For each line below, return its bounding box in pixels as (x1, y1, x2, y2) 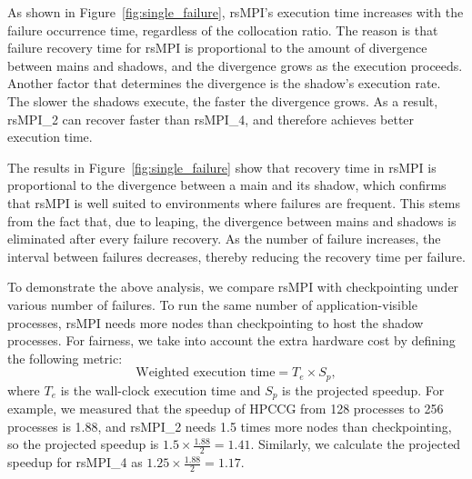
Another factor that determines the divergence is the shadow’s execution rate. (7, 74, 441, 93)
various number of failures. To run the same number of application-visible (7, 294, 417, 314)
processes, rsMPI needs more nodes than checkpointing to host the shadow (7, 313, 424, 332)
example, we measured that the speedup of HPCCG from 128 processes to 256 (7, 399, 444, 418)
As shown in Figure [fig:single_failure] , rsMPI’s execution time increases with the (7, 3, 464, 21)
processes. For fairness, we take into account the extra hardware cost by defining (7, 331, 456, 350)
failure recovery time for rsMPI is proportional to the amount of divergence (7, 38, 427, 57)
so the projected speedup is (7, 434, 159, 454)
